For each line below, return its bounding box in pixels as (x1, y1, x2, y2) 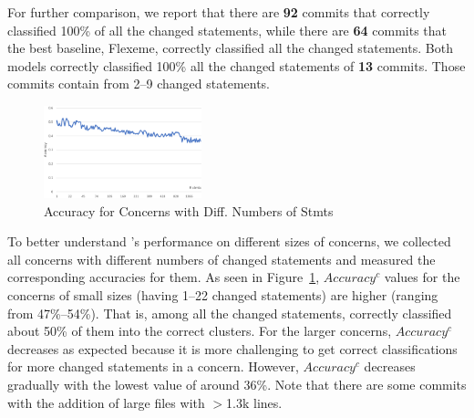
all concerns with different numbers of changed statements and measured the (7, 249, 436, 268)
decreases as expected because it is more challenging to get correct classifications (7, 339, 458, 358)
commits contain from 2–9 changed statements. (7, 74, 271, 93)
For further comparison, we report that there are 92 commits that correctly (7, 3, 430, 21)
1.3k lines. (226, 392, 283, 412)
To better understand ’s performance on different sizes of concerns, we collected (7, 232, 451, 251)
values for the (384, 267, 460, 287)
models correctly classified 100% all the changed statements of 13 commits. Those (7, 56, 466, 75)
